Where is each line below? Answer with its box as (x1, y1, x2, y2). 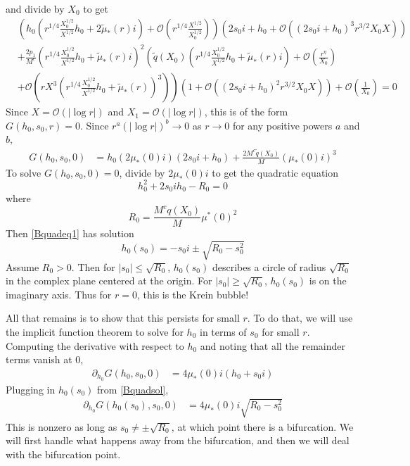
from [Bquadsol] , (97, 382, 169, 396)
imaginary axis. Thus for (6, 286, 112, 301)
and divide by (6, 1, 65, 15)
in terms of (200, 324, 247, 339)
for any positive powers (232, 118, 333, 132)
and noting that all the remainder (200, 338, 346, 353)
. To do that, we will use (247, 310, 353, 325)
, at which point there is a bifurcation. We (171, 419, 354, 434)
